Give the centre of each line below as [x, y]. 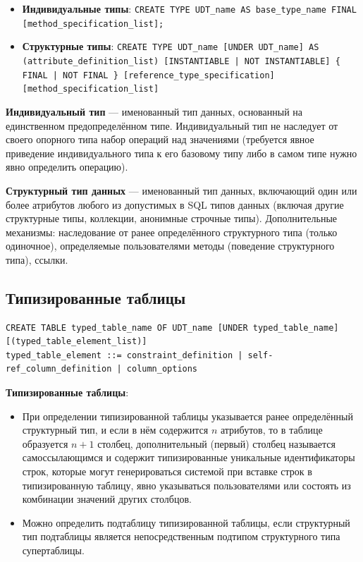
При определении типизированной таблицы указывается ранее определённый [187, 416]
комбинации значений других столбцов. [107, 499]
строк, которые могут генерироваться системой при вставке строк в [167, 471]
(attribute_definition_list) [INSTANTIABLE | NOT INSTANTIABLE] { [181, 61]
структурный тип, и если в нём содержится [115, 430]
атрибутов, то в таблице [271, 430]
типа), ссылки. [37, 259]
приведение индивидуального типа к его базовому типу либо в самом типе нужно [181, 153]
